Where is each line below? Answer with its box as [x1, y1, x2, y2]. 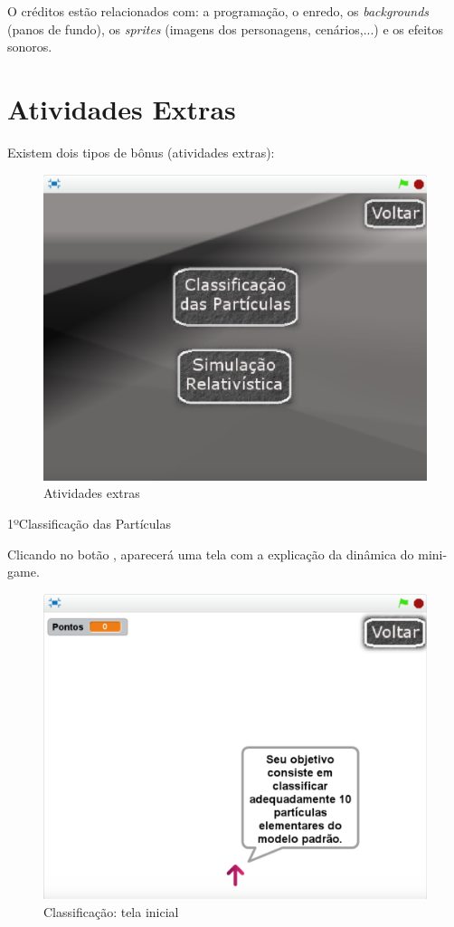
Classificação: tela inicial [43, 902, 179, 921]
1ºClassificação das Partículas [7, 513, 172, 532]
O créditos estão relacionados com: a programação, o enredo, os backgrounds [7, 2, 430, 20]
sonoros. [7, 37, 52, 56]
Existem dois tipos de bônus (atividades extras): [7, 142, 275, 161]
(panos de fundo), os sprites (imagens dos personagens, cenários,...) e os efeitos [7, 19, 444, 38]
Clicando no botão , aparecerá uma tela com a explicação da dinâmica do [7, 544, 414, 563]
